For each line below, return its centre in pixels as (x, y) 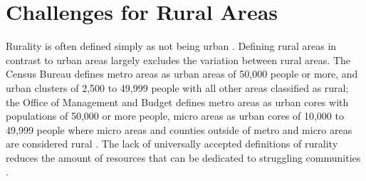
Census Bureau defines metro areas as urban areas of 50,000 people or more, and (182, 74)
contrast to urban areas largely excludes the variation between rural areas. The (178, 60)
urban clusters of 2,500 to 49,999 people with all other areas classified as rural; (177, 87)
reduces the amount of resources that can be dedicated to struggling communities (183, 157)
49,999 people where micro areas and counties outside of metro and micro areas (179, 129)
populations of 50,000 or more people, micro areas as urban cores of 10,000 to (175, 116)
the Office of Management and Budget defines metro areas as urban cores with (177, 102)
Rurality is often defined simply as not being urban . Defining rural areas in (171, 46)
